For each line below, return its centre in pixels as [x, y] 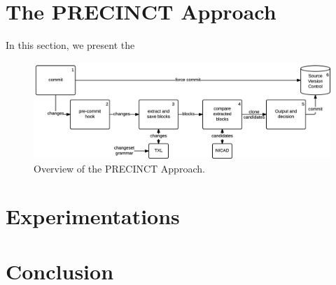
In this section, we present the [70, 45]
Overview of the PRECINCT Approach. [119, 168]
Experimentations [93, 216]
